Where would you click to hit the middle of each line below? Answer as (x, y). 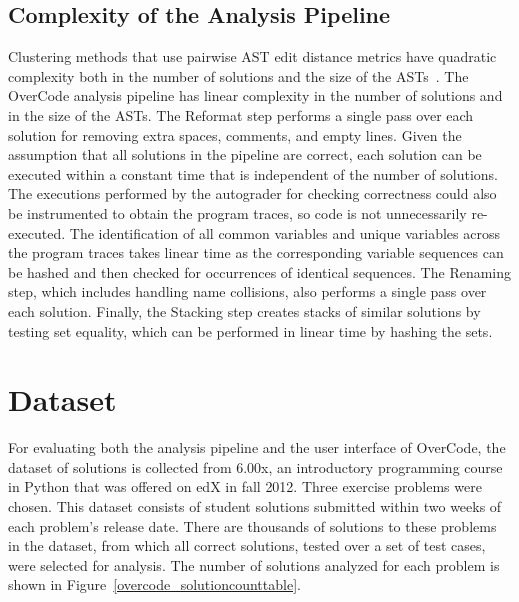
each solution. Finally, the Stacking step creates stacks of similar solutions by (244, 310)
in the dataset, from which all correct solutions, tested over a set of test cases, (247, 545)
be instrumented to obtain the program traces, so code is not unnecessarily (237, 212)
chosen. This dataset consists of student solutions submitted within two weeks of (255, 506)
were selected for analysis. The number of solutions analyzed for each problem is (254, 564)
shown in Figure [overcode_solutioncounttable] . (154, 584)
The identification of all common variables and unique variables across (284, 232)
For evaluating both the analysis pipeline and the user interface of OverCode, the (257, 447)
